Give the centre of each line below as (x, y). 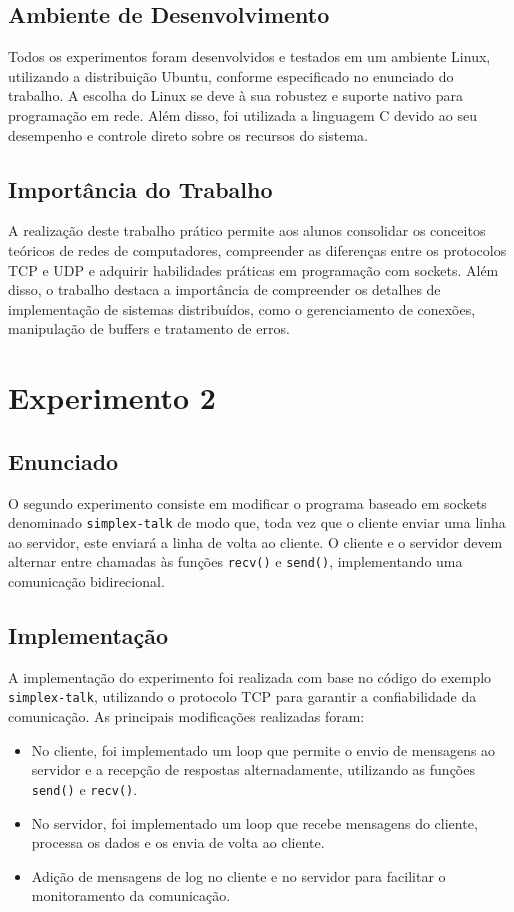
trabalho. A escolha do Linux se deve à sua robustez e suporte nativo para (235, 95)
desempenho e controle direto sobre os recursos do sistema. (188, 134)
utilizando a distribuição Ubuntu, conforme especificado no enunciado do (231, 75)
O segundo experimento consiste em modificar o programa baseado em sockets (247, 502)
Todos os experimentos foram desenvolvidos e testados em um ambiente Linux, (249, 56)
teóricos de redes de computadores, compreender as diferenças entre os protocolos (257, 249)
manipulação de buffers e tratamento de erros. (149, 328)
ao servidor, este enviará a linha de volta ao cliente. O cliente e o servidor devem (255, 541)
